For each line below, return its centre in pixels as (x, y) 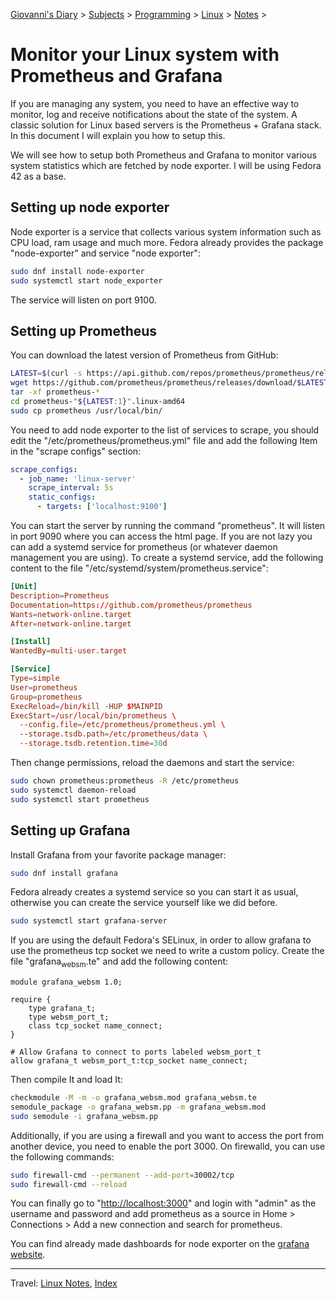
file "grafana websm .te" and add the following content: (119, 962)
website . (28, 1255)
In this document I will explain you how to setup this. (118, 135)
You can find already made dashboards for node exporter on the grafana (160, 1244)
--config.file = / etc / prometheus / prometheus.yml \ (122, 725)
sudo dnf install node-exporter (77, 271)
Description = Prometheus (60, 595)
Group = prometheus (46, 697)
